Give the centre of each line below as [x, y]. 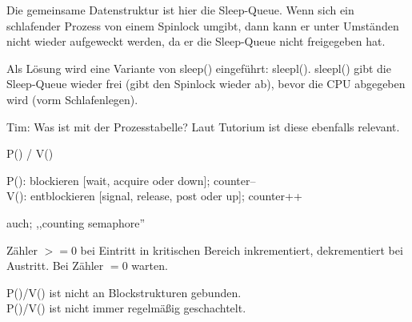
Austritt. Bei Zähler [55, 266]
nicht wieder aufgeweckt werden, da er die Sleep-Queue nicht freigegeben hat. [196, 41]
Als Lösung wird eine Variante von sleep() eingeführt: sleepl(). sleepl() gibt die [199, 68]
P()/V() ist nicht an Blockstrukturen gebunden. [124, 292]
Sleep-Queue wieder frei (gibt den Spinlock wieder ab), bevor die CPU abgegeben [206, 84]
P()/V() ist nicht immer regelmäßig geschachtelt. [126, 308]
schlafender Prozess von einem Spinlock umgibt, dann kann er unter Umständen [203, 25]
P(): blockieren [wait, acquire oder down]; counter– [131, 180]
